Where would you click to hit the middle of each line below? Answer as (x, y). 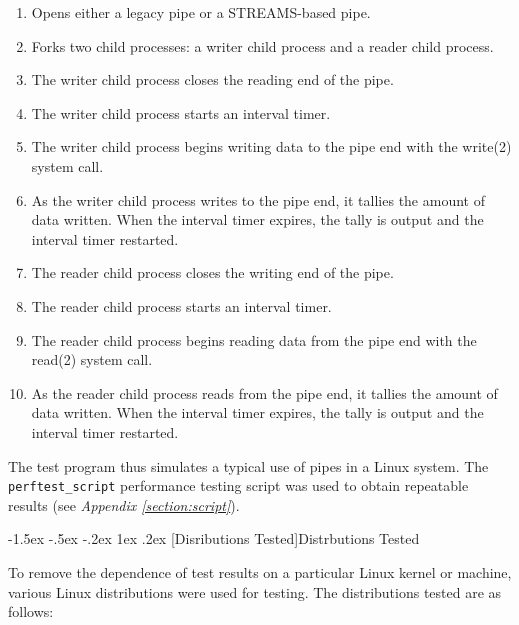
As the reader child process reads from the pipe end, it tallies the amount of (264, 392)
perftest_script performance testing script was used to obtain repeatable (238, 485)
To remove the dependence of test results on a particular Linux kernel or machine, (260, 571)
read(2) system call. (92, 359)
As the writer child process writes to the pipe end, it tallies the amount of (258, 199)
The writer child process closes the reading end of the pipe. (212, 79)
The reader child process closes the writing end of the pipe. (212, 272)
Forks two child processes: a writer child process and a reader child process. (262, 45)
